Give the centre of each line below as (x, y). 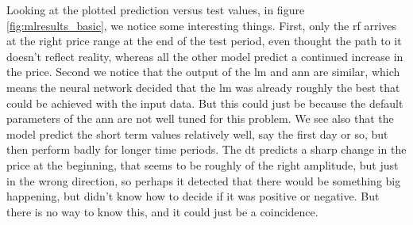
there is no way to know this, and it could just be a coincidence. (162, 211)
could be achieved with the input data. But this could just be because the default (205, 103)
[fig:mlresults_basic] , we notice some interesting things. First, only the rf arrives (202, 25)
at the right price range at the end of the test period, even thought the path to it (204, 41)
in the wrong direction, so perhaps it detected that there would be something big (204, 180)
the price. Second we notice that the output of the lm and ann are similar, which (203, 72)
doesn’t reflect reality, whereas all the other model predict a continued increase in (205, 56)
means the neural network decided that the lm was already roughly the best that (203, 87)
